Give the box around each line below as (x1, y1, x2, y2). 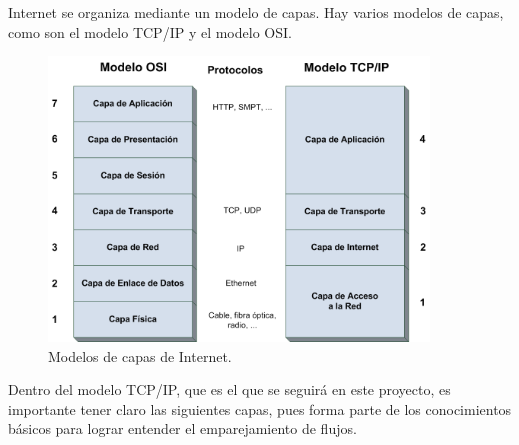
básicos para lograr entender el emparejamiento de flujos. (8, 418, 357, 439)
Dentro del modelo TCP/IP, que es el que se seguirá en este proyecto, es (8, 379, 451, 400)
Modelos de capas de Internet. (48, 345, 232, 366)
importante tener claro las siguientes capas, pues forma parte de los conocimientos (8, 398, 512, 419)
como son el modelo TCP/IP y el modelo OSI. (8, 21, 292, 42)
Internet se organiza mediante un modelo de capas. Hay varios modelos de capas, (8, 2, 504, 22)
